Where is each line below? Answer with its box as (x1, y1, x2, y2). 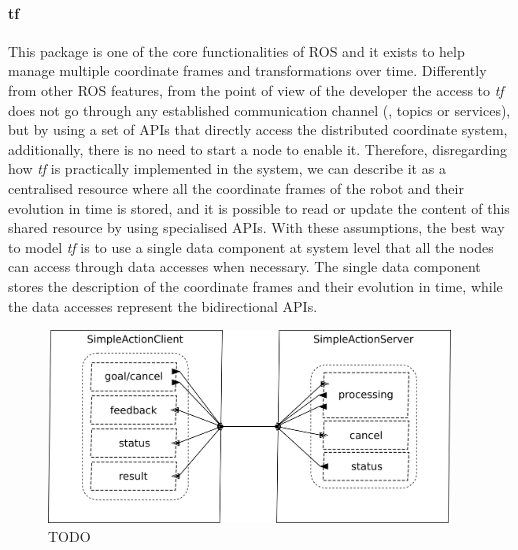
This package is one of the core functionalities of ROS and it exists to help (8, 40, 465, 61)
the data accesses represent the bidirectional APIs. (8, 295, 318, 316)
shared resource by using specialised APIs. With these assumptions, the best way (8, 217, 505, 238)
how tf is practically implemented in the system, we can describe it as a (8, 158, 446, 179)
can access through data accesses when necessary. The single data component (8, 256, 481, 277)
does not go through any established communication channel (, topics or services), (8, 99, 511, 120)
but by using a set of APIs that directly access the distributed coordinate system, (8, 119, 508, 140)
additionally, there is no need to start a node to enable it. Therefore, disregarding (8, 138, 508, 159)
